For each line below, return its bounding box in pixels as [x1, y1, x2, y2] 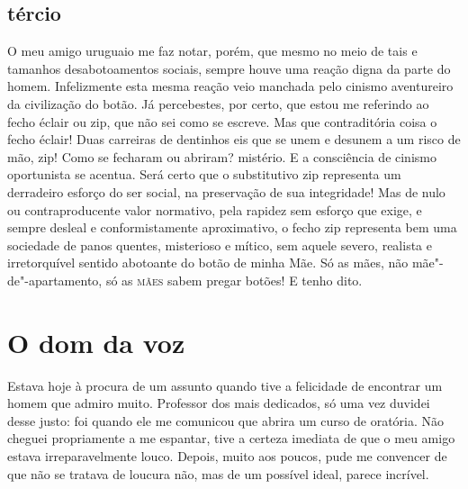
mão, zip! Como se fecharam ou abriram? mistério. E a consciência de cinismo [7, 147, 436, 166]
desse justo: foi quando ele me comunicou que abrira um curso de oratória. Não [7, 411, 445, 430]
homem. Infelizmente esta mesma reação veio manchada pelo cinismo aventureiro [7, 77, 454, 95]
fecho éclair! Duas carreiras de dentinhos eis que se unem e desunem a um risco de [7, 130, 461, 149]
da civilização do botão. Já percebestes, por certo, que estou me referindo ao [7, 94, 429, 113]
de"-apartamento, [7, 270, 103, 289]
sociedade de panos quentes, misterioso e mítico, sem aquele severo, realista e [7, 235, 432, 254]
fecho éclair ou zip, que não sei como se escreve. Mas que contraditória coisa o [7, 112, 437, 131]
